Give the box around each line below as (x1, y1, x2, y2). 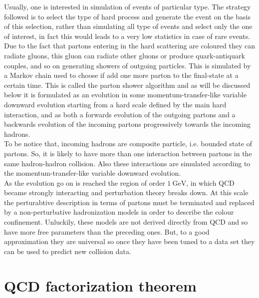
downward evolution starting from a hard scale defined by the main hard (4, 99, 227, 109)
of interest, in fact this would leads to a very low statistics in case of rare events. (4, 30, 251, 41)
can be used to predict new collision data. (4, 246, 131, 256)
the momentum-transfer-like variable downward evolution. (4, 168, 181, 178)
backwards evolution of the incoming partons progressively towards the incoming (4, 119, 251, 129)
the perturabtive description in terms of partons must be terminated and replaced (4, 197, 255, 207)
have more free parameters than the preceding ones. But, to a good (4, 226, 210, 237)
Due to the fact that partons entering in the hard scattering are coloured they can (4, 40, 256, 51)
